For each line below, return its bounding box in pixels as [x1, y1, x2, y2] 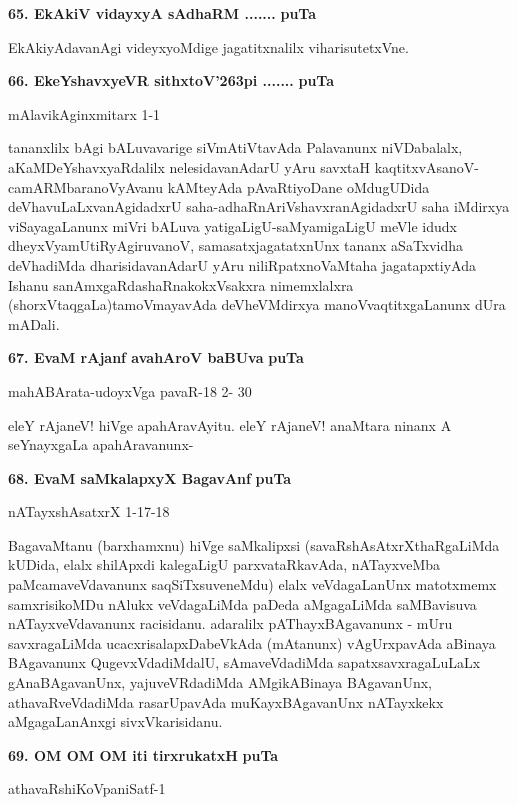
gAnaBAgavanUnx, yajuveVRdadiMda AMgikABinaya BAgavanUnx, [8, 672, 432, 693]
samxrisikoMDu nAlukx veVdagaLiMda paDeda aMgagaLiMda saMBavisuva [8, 593, 477, 614]
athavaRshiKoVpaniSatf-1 [8, 778, 166, 799]
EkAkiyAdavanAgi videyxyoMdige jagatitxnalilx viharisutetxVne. [8, 36, 409, 57]
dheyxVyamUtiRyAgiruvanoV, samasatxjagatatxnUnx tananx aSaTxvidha [8, 235, 464, 256]
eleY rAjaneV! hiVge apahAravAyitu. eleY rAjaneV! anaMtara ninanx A [8, 414, 452, 435]
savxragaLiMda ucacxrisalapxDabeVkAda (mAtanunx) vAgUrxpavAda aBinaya [8, 632, 496, 653]
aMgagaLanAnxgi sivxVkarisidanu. [8, 711, 223, 732]
